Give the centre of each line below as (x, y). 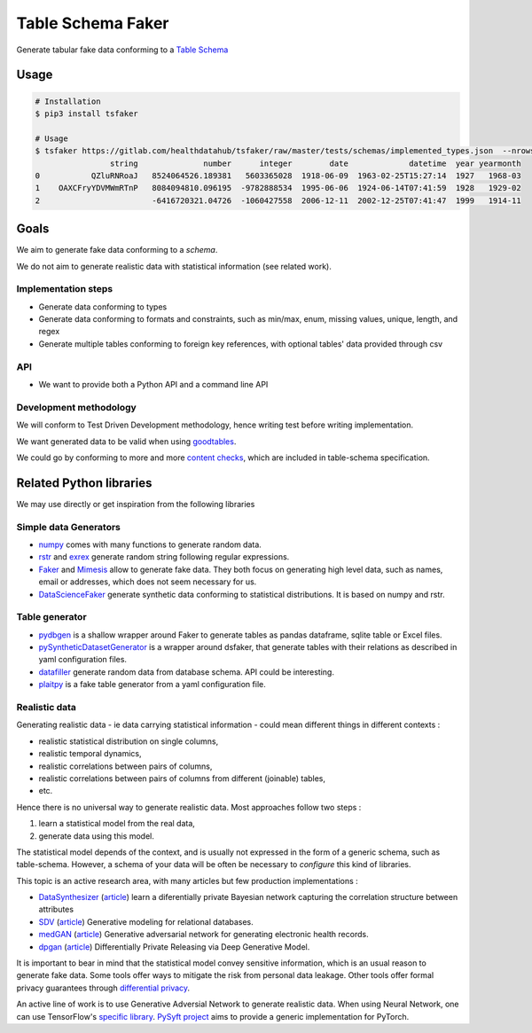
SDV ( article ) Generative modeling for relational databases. (146, 921)
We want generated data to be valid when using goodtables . (126, 441)
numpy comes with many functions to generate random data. (150, 544)
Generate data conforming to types (103, 307)
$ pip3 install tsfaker (87, 113)
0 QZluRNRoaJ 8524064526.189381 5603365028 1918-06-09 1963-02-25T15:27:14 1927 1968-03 (278, 176)
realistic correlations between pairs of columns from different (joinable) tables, (182, 778)
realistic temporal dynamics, (90, 754)
